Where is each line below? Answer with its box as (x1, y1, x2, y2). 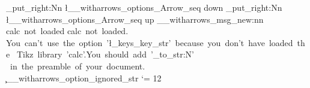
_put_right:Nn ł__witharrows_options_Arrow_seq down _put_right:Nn (6, 1, 282, 13)
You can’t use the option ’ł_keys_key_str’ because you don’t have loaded (6, 36, 293, 48)
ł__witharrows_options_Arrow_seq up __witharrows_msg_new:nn (6, 13, 264, 25)
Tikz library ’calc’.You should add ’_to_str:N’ (16, 48, 194, 60)
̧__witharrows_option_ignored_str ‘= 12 (6, 71, 162, 84)
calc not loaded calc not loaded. (6, 25, 129, 37)
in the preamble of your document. (10, 59, 145, 72)
